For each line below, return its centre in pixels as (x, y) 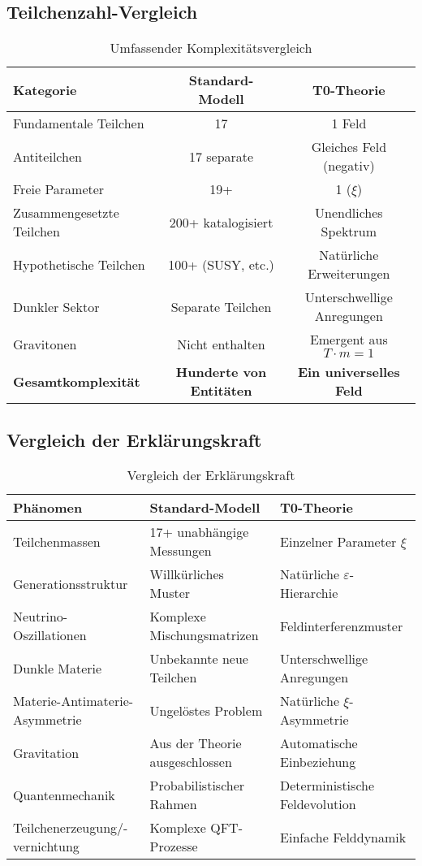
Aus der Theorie (196, 743)
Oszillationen (50, 635)
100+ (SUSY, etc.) (221, 264)
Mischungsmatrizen (204, 635)
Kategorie (45, 89)
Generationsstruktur (71, 583)
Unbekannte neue (199, 659)
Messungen (181, 551)
